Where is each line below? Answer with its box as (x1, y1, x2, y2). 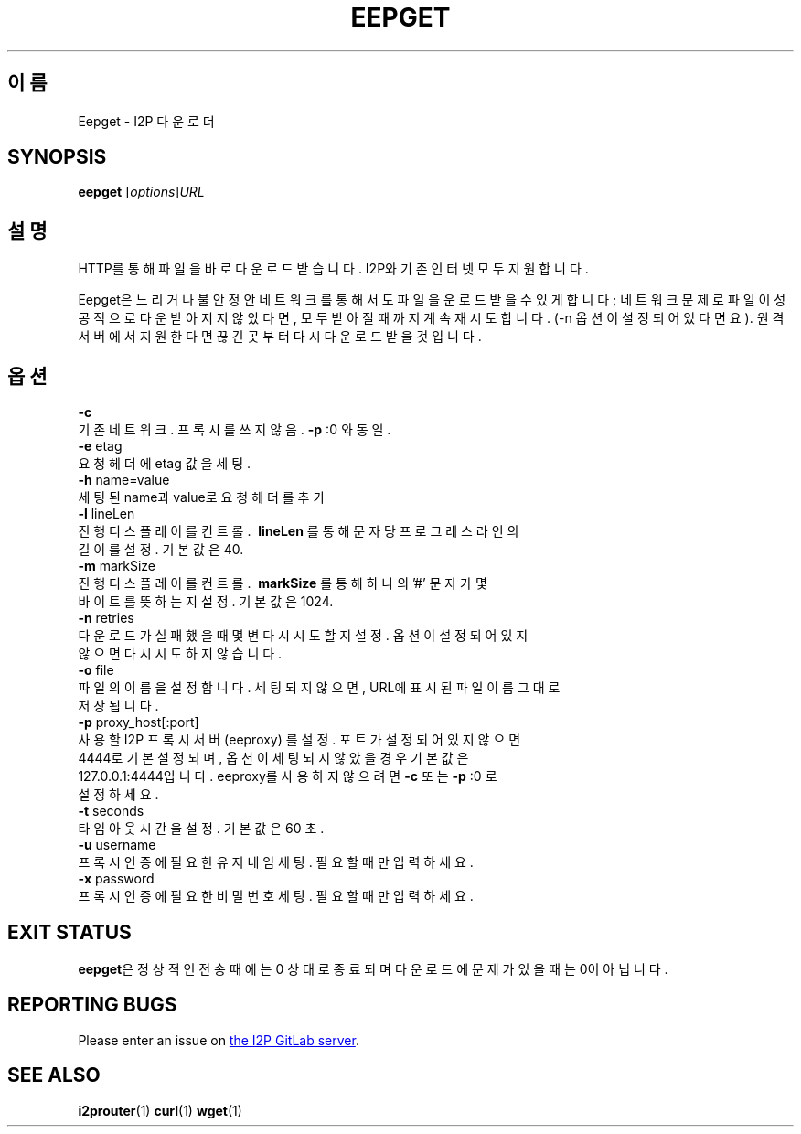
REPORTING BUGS (7, 993, 177, 1017)
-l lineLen (78, 506, 135, 522)
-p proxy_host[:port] (78, 714, 199, 731)
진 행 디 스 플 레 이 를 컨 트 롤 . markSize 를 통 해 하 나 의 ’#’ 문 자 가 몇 (78, 575, 487, 592)
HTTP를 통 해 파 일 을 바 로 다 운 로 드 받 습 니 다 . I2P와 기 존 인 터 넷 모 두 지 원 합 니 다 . (78, 261, 589, 277)
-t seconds (78, 803, 144, 819)
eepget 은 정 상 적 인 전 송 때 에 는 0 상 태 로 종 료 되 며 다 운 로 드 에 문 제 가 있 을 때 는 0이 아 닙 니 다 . (78, 960, 668, 977)
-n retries (78, 610, 134, 626)
